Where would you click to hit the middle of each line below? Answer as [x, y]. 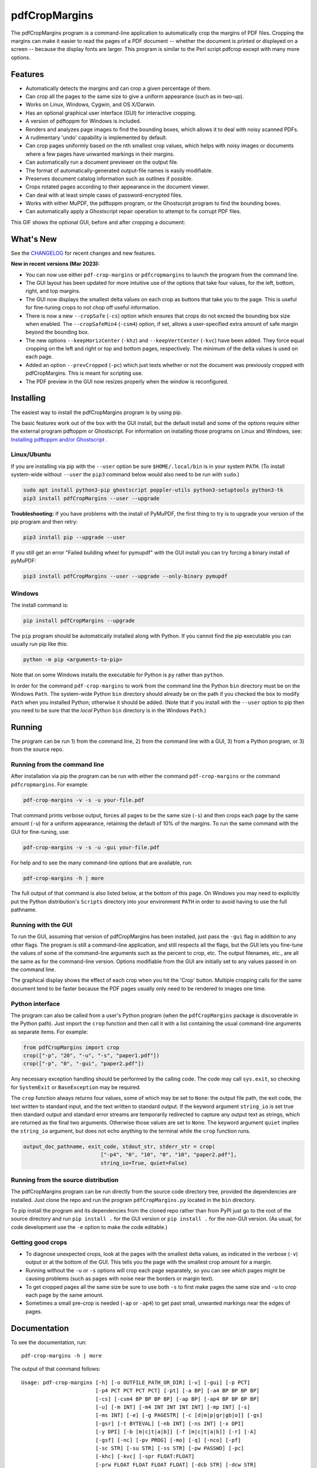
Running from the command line [58, 765]
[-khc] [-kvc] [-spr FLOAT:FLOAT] [145, 1457]
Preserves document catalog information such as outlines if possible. [109, 179]
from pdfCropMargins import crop [71, 1047]
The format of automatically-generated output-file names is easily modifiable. [119, 170]
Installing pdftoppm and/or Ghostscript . [59, 439]
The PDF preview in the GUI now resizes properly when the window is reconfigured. [127, 381]
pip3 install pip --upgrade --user [74, 537]
